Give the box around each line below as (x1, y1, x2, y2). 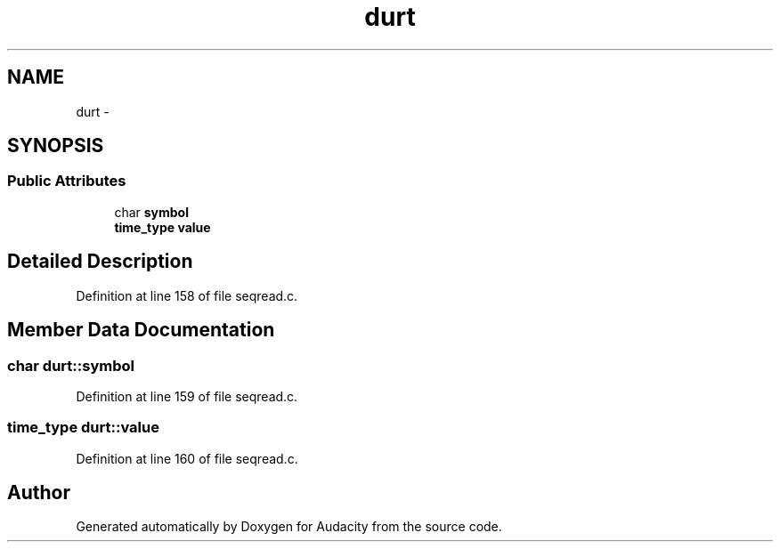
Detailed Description (7, 250, 193, 273)
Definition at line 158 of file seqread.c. (76, 287, 298, 303)
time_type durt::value (7, 418, 159, 437)
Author (7, 481, 70, 505)
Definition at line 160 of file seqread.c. (76, 450, 298, 466)
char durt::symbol (7, 356, 134, 375)
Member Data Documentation (7, 319, 275, 342)
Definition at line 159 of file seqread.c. (76, 388, 298, 404)
